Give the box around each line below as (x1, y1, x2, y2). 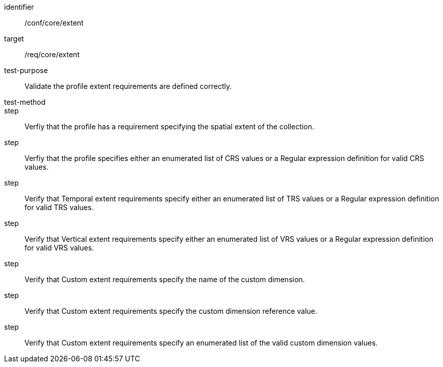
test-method (4, 98, 45, 106)
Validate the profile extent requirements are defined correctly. (25, 82, 232, 90)
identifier (4, 3, 34, 11)
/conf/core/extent (25, 18, 84, 27)
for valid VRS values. (25, 243, 94, 252)
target (4, 34, 24, 43)
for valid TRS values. (25, 203, 94, 212)
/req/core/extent (25, 50, 80, 59)
